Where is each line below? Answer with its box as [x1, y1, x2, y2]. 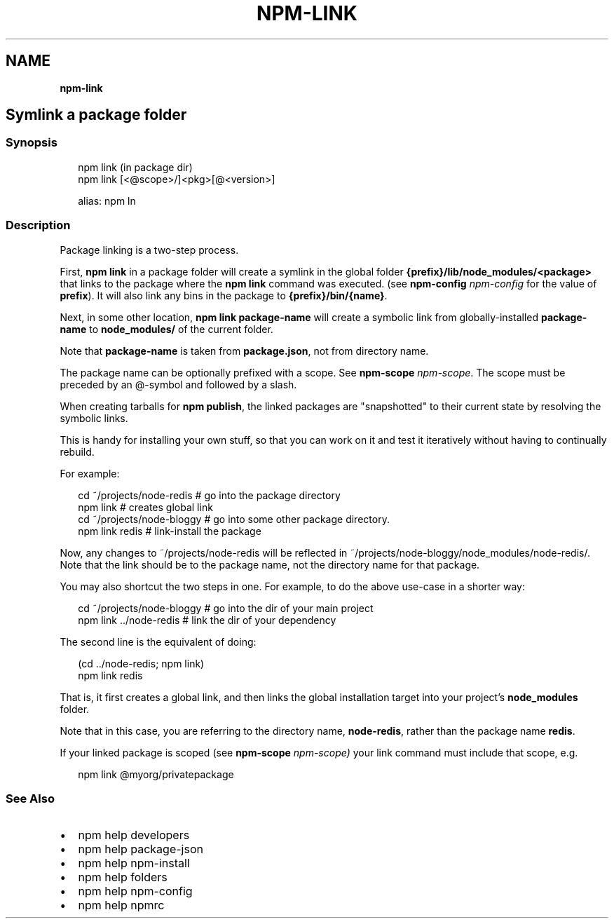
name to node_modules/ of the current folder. [60, 322, 273, 335]
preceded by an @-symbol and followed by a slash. [60, 378, 297, 390]
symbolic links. [60, 412, 128, 424]
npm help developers [78, 828, 190, 843]
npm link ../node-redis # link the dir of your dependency [78, 613, 336, 626]
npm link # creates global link [78, 501, 213, 513]
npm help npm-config [78, 884, 193, 899]
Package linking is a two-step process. [60, 243, 239, 256]
